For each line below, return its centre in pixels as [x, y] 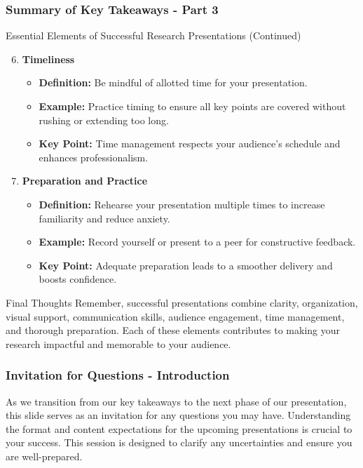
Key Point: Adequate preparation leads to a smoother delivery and [186, 265]
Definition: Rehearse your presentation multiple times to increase [182, 204]
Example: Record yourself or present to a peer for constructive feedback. [197, 242]
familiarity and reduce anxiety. [104, 218]
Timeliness [48, 59]
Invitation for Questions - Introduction [118, 375]
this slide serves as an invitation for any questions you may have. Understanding [178, 415]
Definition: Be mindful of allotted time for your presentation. [173, 82]
